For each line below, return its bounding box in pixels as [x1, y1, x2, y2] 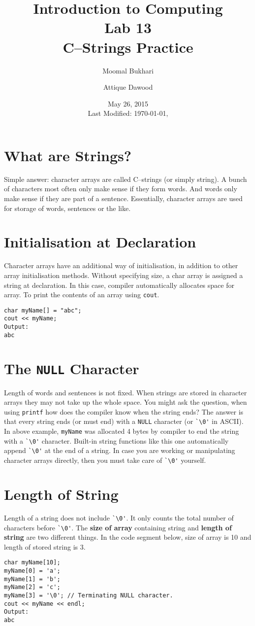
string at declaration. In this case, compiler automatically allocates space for [4, 279, 234, 290]
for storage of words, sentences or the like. [4, 203, 131, 213]
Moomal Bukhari [102, 65, 154, 75]
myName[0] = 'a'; [4, 567, 61, 575]
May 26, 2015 [107, 98, 149, 108]
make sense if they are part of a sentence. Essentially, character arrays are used [4, 193, 243, 203]
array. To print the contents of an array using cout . [4, 289, 159, 300]
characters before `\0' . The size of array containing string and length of [4, 522, 232, 532]
